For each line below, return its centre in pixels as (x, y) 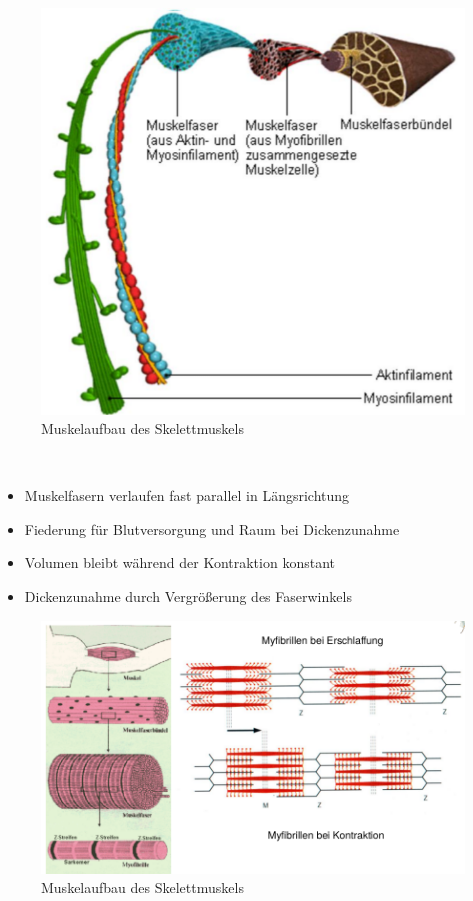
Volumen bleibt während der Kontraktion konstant (179, 562)
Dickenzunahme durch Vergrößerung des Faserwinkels (188, 596)
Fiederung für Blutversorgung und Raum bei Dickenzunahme (212, 528)
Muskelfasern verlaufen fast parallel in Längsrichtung (187, 495)
